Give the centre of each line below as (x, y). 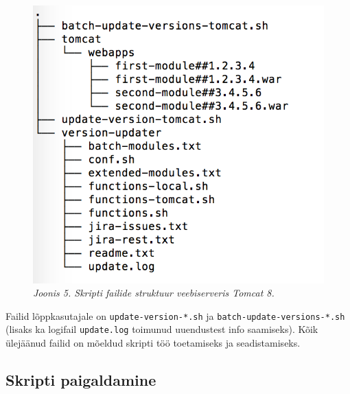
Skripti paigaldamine (81, 380)
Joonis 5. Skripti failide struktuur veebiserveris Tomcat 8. (154, 293)
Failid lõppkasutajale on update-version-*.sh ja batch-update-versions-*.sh (175, 315)
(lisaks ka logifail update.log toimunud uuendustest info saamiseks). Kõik (162, 329)
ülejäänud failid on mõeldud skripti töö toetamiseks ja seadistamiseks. (153, 343)
